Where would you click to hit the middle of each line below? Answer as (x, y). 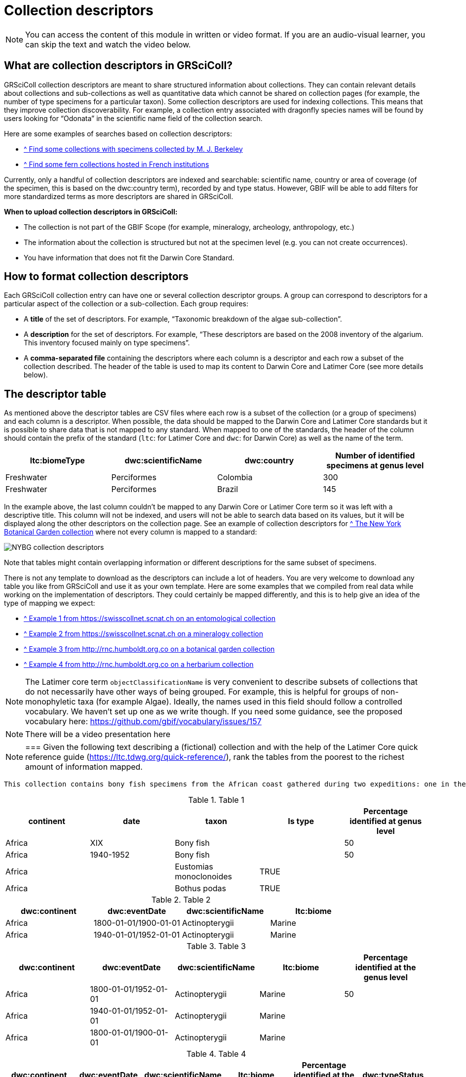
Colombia (235, 477)
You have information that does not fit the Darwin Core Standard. (129, 257)
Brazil (228, 489)
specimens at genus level (375, 466)
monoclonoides (203, 877)
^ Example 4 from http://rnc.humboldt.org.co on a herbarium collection (139, 664)
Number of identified (375, 456)
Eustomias (194, 867)
